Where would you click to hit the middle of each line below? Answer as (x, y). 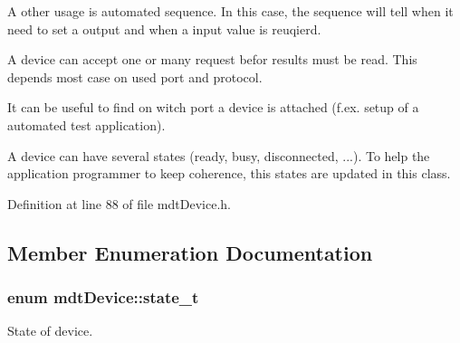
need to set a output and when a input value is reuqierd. (164, 29)
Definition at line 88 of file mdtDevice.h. (119, 203)
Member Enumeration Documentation (190, 252)
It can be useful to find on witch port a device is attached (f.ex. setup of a (213, 107)
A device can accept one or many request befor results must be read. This (212, 59)
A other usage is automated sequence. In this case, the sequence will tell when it (230, 11)
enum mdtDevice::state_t (103, 297)
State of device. (50, 331)
